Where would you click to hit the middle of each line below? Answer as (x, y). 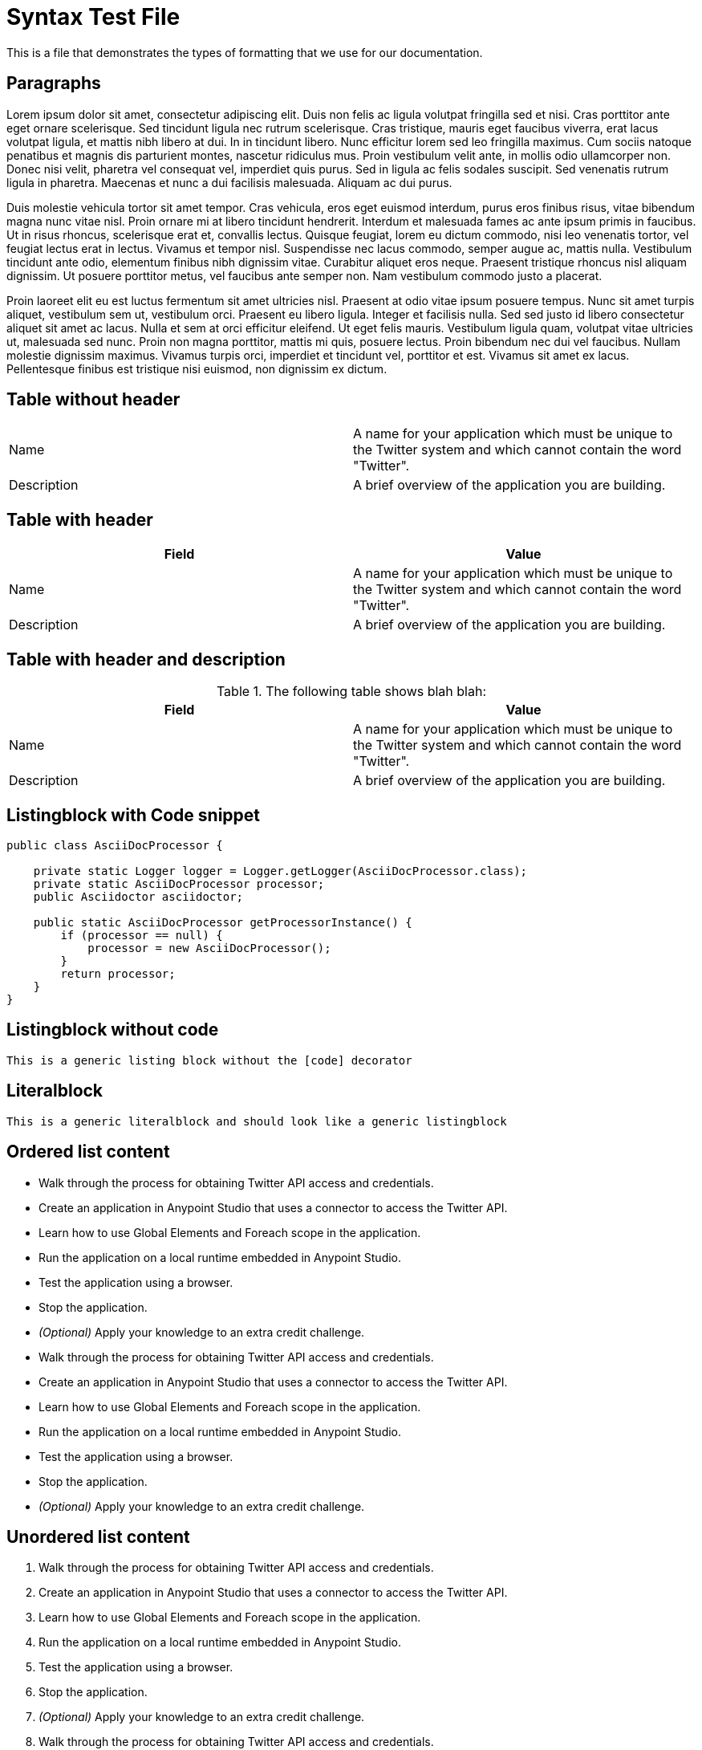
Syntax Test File (93, 17)
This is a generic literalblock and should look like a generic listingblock (257, 1121)
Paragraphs (54, 83)
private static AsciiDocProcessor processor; (179, 883)
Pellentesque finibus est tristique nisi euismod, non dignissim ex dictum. (197, 368)
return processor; (118, 973)
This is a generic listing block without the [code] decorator (209, 1060)
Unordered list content (98, 1536)
